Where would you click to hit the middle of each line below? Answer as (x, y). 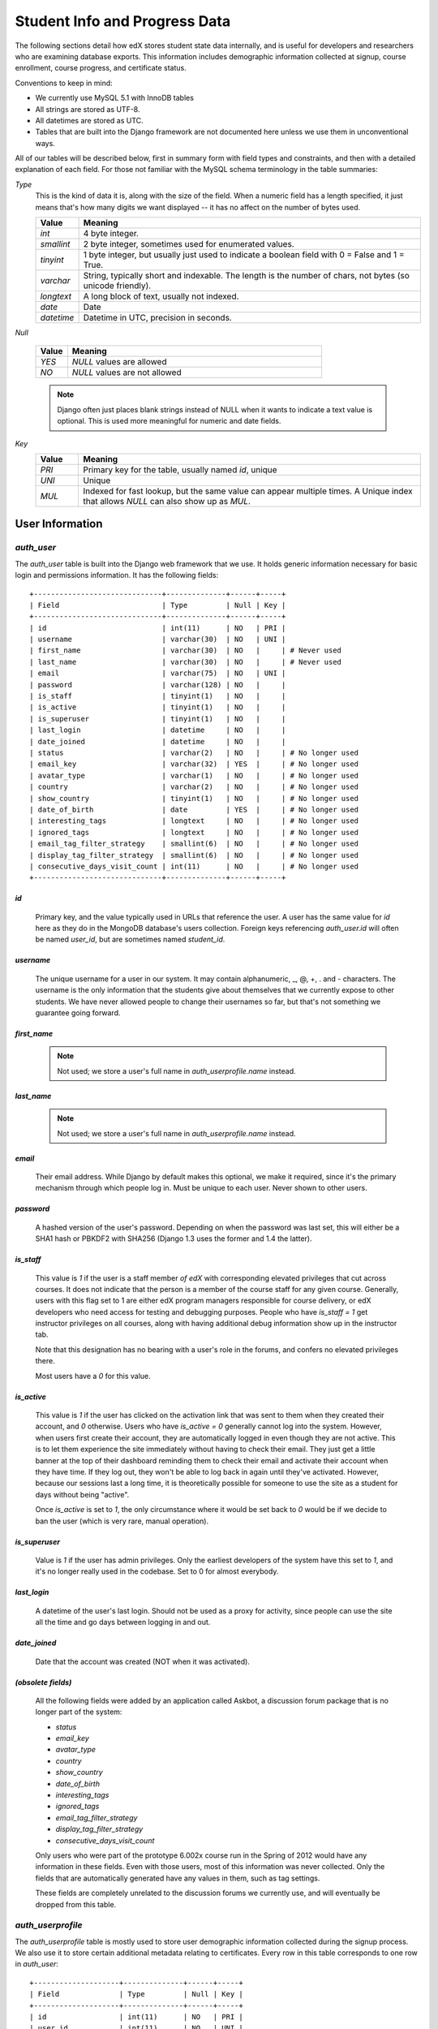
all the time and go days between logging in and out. (123, 1622)
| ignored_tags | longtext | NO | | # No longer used (194, 832)
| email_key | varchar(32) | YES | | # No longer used (194, 764)
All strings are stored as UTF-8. (88, 109)
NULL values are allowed (119, 362)
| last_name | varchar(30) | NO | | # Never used (186, 662)
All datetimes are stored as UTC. (89, 120)
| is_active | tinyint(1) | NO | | (158, 707)
